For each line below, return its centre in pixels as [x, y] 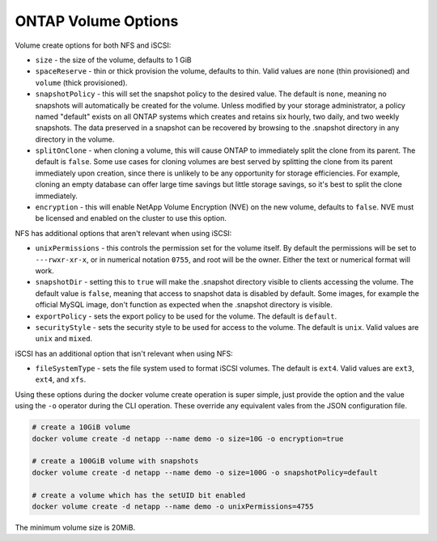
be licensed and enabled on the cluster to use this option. [131, 218]
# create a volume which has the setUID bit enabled [139, 495]
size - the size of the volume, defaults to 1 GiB [113, 60]
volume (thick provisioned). [81, 82]
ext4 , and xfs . [61, 379]
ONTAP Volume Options [97, 21]
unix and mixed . [64, 339]
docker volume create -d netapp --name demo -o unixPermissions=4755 [173, 506]
